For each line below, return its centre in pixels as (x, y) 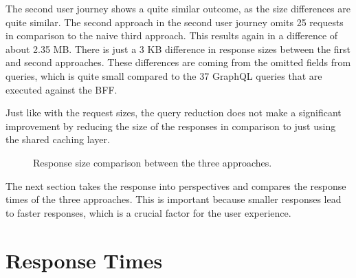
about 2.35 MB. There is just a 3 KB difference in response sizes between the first (178, 49)
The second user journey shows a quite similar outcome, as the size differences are (178, 8)
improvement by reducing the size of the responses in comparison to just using (171, 126)
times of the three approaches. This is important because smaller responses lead (174, 199)
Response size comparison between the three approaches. (153, 162)
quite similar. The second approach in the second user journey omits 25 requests (175, 22)
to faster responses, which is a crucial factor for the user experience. (148, 212)
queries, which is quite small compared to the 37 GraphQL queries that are (164, 75)
